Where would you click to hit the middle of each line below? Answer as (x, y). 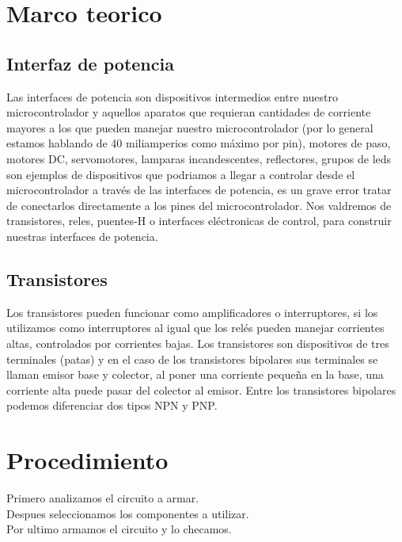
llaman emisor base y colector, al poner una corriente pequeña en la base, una (195, 374)
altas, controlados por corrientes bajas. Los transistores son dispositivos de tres (198, 343)
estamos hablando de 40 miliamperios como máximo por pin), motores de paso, (199, 143)
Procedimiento (87, 460)
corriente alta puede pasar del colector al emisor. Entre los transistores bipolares (201, 389)
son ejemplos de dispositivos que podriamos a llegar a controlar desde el (181, 174)
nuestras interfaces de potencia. (82, 236)
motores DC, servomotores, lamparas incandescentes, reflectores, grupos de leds (199, 158)
